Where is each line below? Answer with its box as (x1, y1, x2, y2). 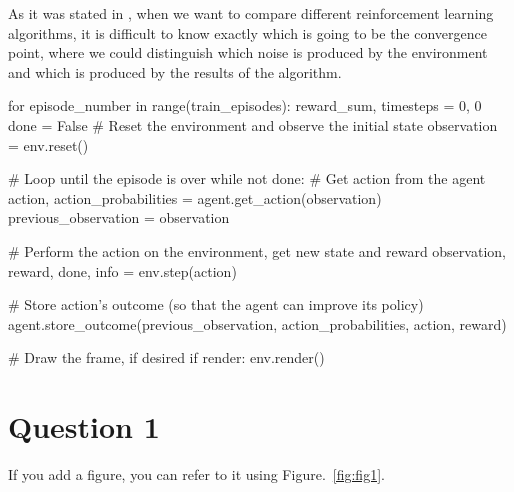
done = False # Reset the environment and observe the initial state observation (8, 114, 498, 135)
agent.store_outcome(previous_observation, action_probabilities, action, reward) (8, 313, 507, 334)
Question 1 (8, 406, 160, 447)
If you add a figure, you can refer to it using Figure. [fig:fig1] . (8, 464, 385, 485)
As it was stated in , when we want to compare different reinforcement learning (8, 3, 494, 23)
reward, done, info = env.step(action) (8, 260, 237, 281)
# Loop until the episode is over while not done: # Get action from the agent (8, 168, 486, 189)
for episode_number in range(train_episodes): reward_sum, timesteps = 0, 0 (8, 95, 482, 116)
